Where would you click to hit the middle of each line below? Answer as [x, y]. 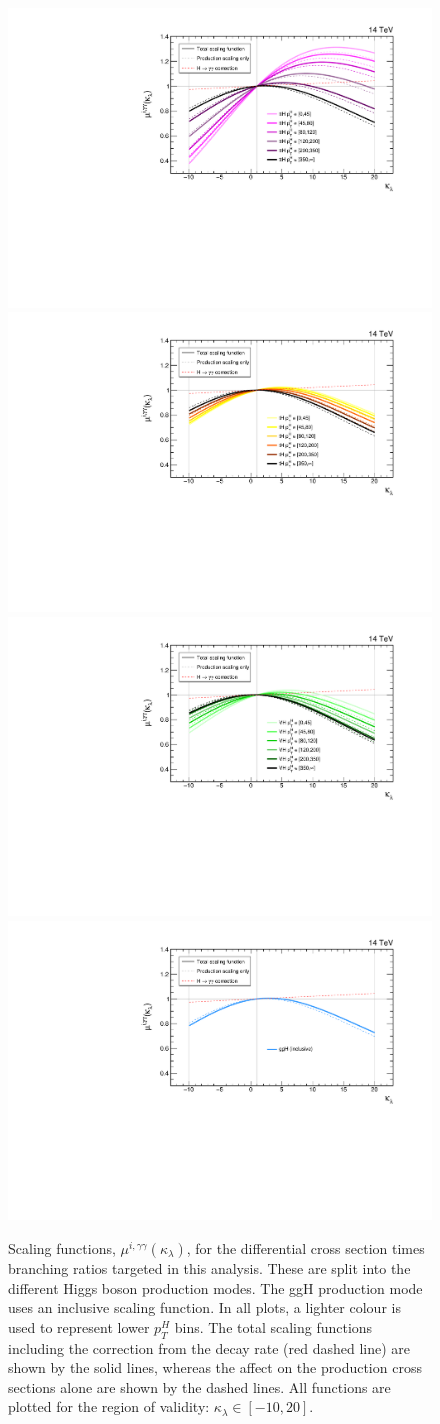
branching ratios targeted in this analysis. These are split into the [209, 1268]
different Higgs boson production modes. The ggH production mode [215, 1287]
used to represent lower [79, 1326]
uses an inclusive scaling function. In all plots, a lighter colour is [204, 1307]
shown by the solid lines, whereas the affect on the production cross [215, 1367]
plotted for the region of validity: [109, 1406]
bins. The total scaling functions [273, 1326]
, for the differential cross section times [305, 1248]
